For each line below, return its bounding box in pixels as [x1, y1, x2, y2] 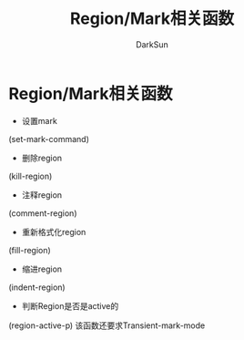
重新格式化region [21, 226, 86, 237]
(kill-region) [8, 170, 53, 181]
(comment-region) [8, 207, 77, 219]
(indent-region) [8, 282, 66, 293]
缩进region [21, 263, 63, 274]
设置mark [21, 115, 58, 126]
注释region [21, 189, 63, 201]
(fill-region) [8, 244, 51, 255]
